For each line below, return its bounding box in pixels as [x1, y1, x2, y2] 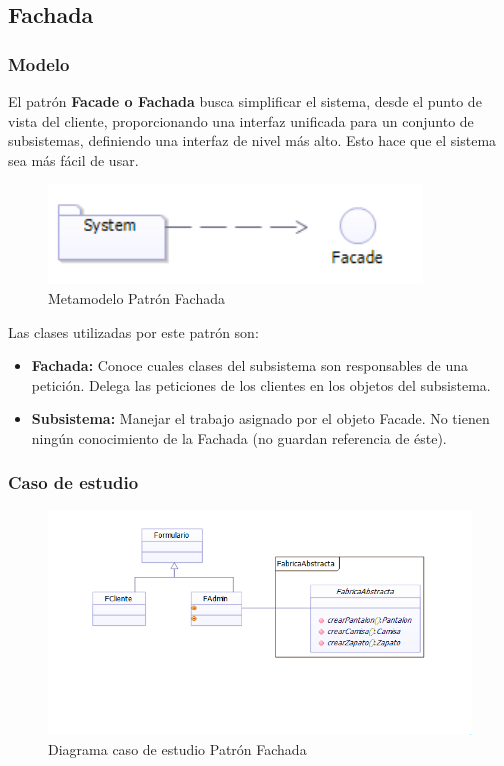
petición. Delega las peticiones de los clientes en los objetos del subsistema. [31, 374, 491, 395]
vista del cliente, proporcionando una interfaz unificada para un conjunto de [8, 110, 474, 131]
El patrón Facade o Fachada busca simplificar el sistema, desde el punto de [8, 91, 482, 111]
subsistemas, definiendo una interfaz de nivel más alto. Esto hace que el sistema [8, 130, 497, 151]
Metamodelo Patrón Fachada [48, 287, 226, 308]
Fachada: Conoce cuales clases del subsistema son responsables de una [31, 355, 468, 376]
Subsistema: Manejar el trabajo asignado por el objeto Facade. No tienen [31, 408, 490, 429]
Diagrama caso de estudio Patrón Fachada [48, 738, 307, 759]
